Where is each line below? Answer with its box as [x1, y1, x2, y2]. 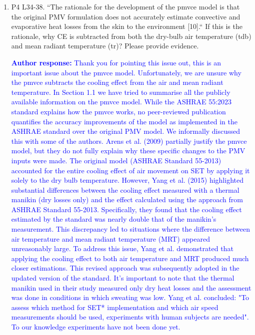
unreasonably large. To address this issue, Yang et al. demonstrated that [11, 243, 233, 254]
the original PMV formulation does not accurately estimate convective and [11, 11, 240, 21]
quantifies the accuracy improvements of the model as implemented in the [11, 116, 237, 126]
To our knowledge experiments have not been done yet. [11, 322, 180, 332]
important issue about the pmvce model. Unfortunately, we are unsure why [11, 67, 241, 77]
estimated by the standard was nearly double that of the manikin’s [11, 214, 216, 224]
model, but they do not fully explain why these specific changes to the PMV [11, 145, 245, 156]
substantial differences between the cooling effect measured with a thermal [11, 184, 239, 195]
